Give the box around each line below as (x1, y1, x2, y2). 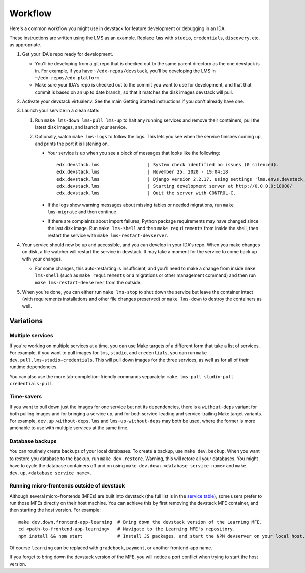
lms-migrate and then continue (47, 209, 116, 215)
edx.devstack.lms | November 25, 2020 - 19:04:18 (56, 169, 228, 175)
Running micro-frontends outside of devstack (9, 482, 125, 490)
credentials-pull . (9, 380, 54, 386)
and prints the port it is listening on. (35, 140, 109, 147)
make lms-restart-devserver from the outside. (35, 279, 142, 285)
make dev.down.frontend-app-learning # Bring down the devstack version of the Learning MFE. (18, 519, 263, 525)
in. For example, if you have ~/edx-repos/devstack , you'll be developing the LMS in (35, 68, 216, 74)
